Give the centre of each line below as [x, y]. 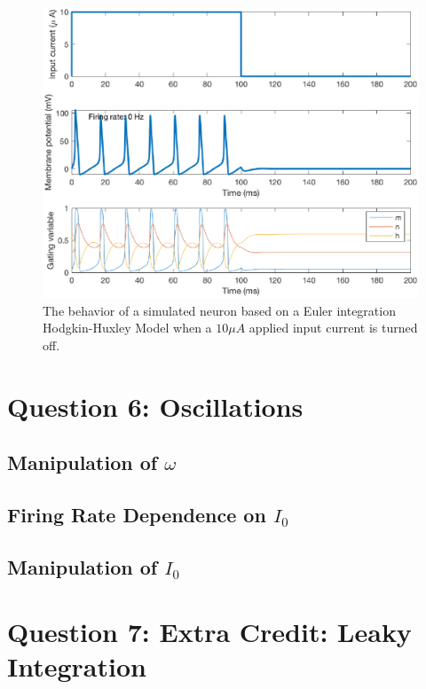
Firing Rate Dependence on [137, 514]
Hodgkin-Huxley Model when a [127, 328]
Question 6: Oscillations [155, 406]
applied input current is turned [333, 328]
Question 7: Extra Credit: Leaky [209, 632]
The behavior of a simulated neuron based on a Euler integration [219, 310]
